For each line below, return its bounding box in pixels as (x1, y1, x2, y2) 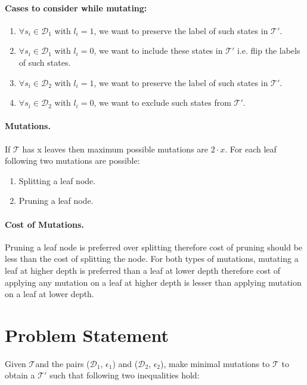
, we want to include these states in (94, 44, 223, 57)
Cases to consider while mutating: (5, 1, 147, 14)
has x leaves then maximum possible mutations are (22, 142, 209, 155)
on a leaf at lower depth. (5, 288, 94, 300)
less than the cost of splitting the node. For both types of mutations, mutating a (5, 252, 299, 265)
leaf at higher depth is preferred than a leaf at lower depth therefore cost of (5, 264, 281, 276)
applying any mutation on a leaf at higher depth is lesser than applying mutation (5, 276, 302, 288)
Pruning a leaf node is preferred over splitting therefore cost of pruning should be (5, 240, 303, 253)
